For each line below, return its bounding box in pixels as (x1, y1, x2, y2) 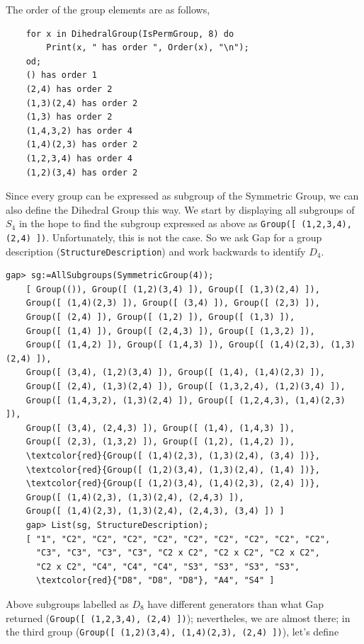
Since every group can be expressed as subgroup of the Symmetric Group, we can (6, 188, 359, 203)
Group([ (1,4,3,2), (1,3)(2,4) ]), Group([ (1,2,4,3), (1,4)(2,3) (25, 395, 346, 406)
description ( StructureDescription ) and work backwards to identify (6, 243, 306, 258)
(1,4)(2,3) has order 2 (25, 139, 138, 150)
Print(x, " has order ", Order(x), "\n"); (46, 42, 249, 53)
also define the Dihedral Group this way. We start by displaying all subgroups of (6, 202, 355, 217)
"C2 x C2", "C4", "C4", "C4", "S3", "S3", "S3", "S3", (35, 561, 300, 572)
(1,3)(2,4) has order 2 (25, 98, 138, 108)
